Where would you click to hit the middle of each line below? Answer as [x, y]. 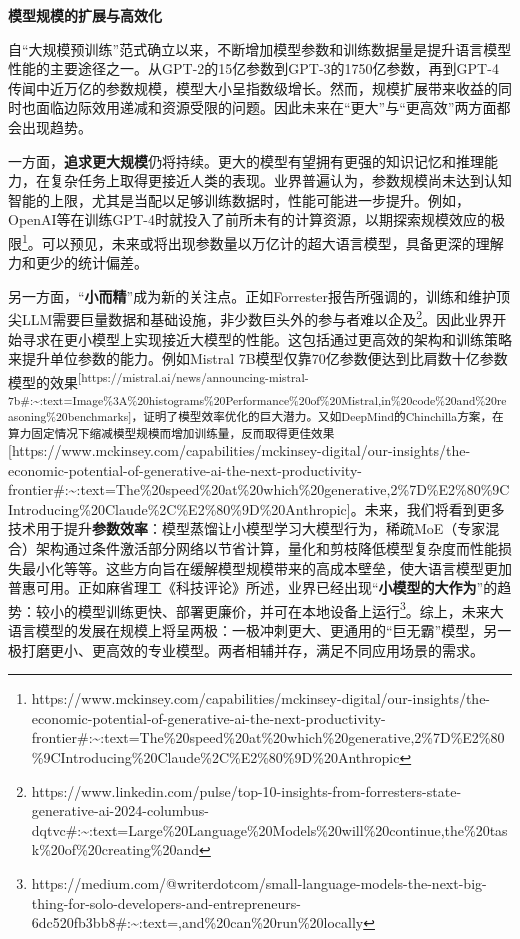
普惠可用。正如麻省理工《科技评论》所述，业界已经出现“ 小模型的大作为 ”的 [253, 587]
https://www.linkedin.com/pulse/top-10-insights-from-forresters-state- [246, 790]
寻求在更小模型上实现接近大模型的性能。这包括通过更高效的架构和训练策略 [266, 338]
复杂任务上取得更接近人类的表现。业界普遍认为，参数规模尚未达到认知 [280, 180]
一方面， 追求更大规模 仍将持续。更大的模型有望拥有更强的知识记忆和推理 [246, 160]
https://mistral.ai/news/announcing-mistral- [195, 376]
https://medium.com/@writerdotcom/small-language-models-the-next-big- [259, 882]
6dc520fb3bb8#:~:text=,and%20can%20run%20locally [197, 922]
